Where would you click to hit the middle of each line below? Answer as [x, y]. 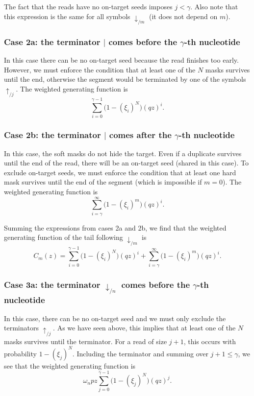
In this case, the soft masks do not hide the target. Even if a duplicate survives [123, 153]
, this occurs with [210, 341]
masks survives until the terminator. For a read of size [86, 341]
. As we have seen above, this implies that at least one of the [144, 328]
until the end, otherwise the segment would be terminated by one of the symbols [125, 79]
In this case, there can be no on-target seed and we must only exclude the [115, 318]
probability [20, 353]
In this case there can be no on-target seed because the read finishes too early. [121, 60]
